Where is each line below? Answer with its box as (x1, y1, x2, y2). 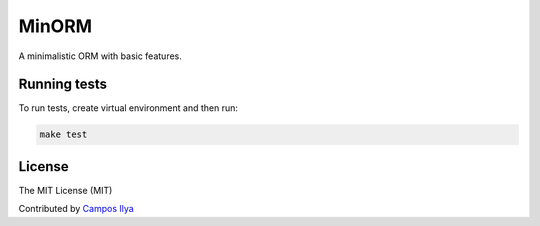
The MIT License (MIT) (18, 184, 113, 196)
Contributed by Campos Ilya (18, 203, 134, 215)
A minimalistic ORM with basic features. (18, 50, 182, 62)
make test (39, 129, 88, 140)
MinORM (18, 15, 93, 37)
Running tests (18, 76, 108, 93)
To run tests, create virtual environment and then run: (18, 102, 239, 114)
